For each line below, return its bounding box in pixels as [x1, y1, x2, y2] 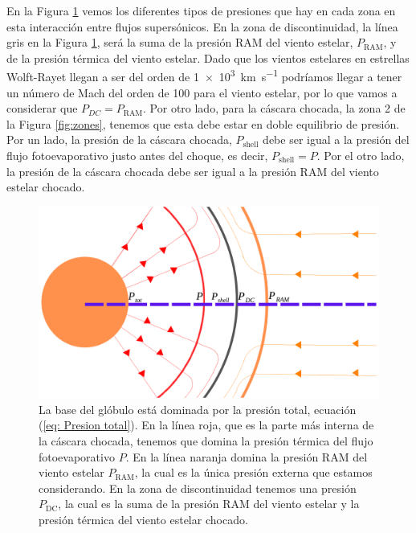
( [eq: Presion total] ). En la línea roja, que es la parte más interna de [39, 416, 374, 433]
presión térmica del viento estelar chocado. [39, 511, 248, 528]
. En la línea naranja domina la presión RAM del [125, 448, 368, 465]
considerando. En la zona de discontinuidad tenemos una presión [39, 479, 357, 496]
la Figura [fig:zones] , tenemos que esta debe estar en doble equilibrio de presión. [6, 115, 400, 132]
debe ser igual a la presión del [263, 131, 410, 148]
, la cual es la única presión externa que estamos [134, 464, 373, 481]
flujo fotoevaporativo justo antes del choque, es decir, [6, 147, 268, 163]
